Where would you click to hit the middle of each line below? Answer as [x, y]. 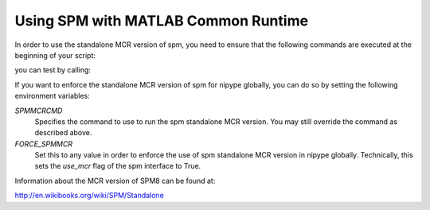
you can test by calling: [53, 70]
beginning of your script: [55, 55]
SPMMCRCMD [39, 111]
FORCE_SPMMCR [44, 144]
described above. [63, 133]
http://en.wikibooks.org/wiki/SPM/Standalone [90, 196]
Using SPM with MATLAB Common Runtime [162, 21]
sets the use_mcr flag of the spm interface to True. [118, 166]
